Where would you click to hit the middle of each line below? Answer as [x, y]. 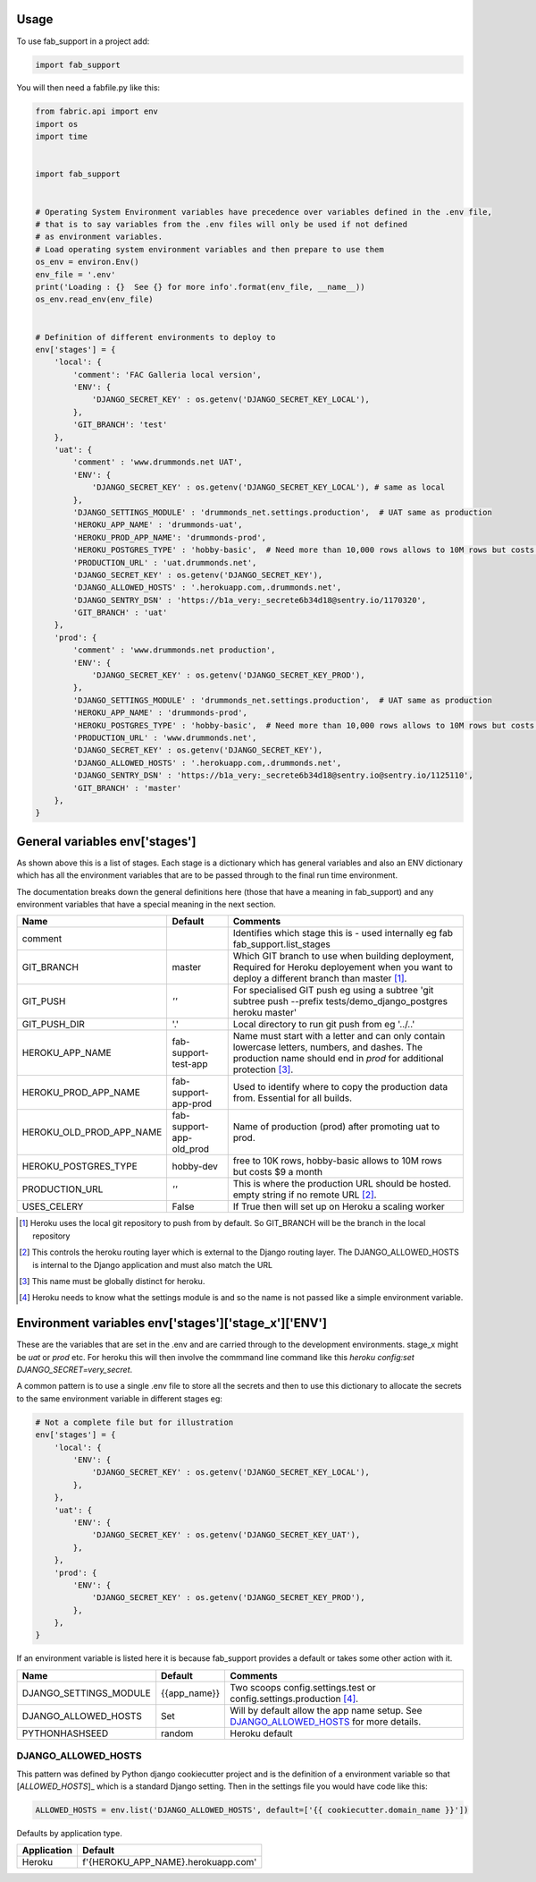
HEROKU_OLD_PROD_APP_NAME [92, 1132]
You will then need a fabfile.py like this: [88, 88]
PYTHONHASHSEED [65, 1733]
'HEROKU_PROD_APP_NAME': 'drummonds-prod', [170, 537]
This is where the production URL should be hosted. [342, 1184]
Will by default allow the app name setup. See [326, 1710]
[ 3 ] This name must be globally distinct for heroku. [112, 1281]
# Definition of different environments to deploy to [155, 337]
